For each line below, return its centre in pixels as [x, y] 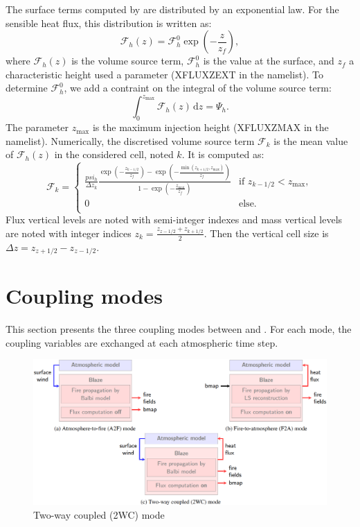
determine [27, 88]
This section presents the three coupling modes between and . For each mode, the [179, 329]
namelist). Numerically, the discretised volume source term [130, 140]
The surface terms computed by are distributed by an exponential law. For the [172, 9]
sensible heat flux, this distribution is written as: [109, 23]
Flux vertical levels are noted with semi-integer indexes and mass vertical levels [174, 219]
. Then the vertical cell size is [266, 233]
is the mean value [311, 140]
